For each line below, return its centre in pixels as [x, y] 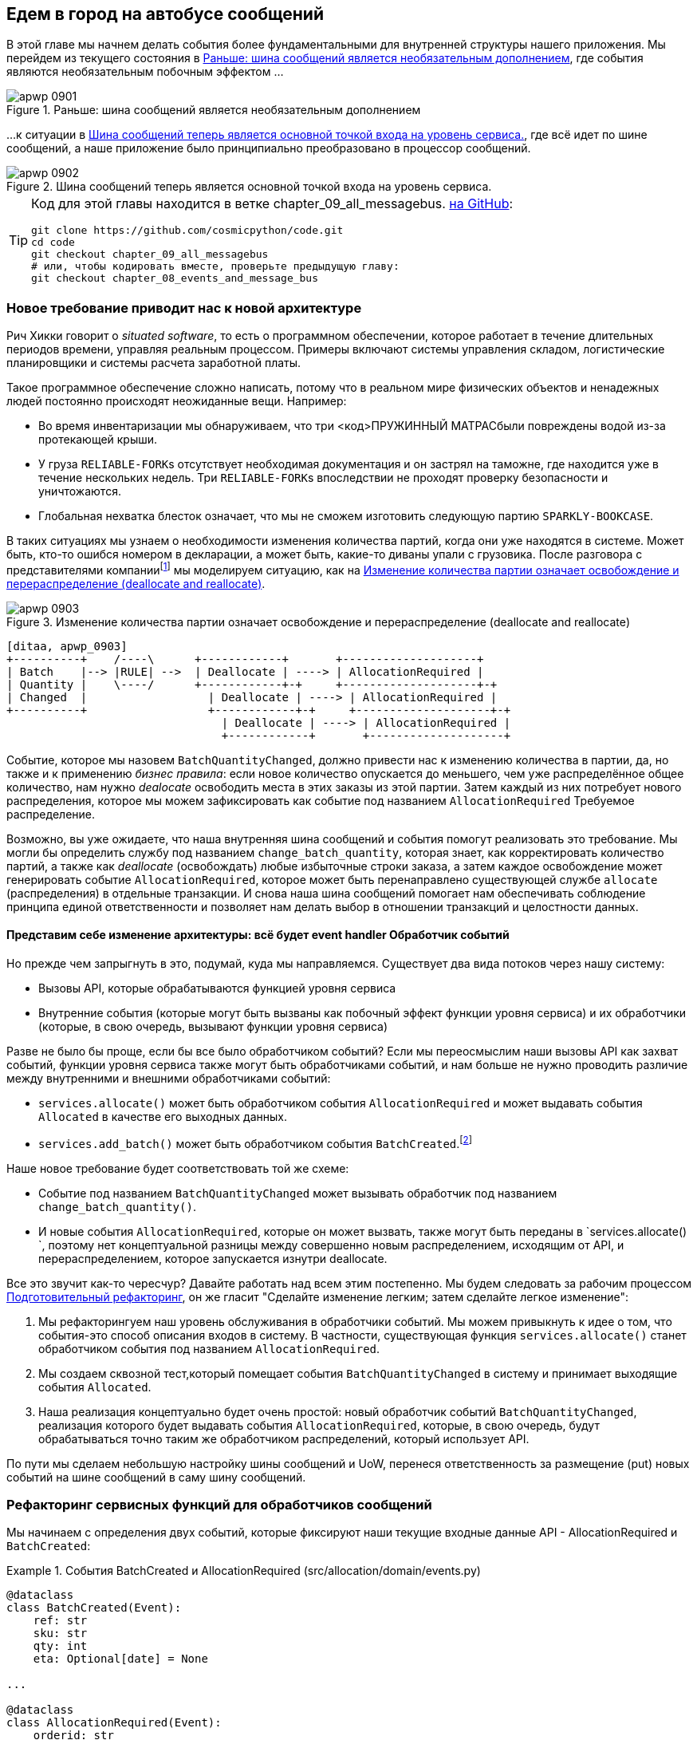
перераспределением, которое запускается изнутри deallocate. [213, 1258]
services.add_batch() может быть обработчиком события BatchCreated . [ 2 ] [255, 1142]
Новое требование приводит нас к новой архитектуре [184, 308]
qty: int [60, 1646]
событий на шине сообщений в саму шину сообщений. [156, 1477]
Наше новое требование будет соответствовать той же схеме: [178, 1168]
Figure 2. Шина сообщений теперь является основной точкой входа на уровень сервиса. [249, 187]
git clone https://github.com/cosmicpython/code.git [187, 231]
